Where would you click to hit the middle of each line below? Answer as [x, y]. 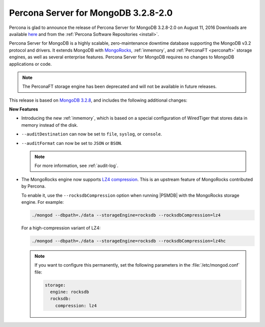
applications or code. [30, 64]
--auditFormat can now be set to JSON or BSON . [72, 143]
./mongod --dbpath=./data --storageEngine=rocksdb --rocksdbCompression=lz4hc [129, 241]
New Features [24, 109]
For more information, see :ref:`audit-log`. [77, 166]
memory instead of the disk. [50, 125]
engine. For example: [42, 202]
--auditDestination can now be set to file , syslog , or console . [92, 134]
